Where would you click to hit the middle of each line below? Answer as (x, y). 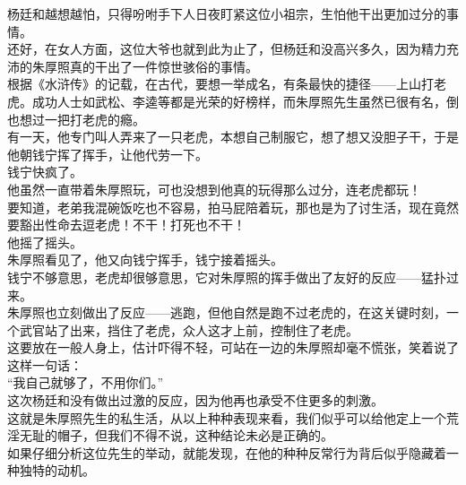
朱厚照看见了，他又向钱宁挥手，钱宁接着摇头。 (145, 260)
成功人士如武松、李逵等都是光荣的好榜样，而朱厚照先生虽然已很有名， (239, 101)
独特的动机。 (57, 470)
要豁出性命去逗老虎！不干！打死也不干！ (126, 225)
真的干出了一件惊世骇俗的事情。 (164, 66)
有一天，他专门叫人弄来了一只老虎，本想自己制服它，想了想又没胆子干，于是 (233, 137)
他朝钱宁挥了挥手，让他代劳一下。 (108, 154)
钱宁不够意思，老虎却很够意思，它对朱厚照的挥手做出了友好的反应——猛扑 (227, 277)
